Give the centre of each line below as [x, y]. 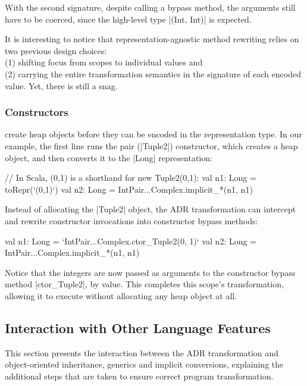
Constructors [37, 112]
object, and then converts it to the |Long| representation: [109, 157]
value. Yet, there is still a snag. [61, 85]
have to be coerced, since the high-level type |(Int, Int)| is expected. [128, 19]
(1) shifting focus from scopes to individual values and [104, 62]
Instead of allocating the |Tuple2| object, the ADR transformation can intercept [151, 209]
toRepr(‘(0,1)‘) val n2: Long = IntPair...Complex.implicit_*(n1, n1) [129, 189]
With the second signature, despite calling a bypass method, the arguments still [150, 7]
